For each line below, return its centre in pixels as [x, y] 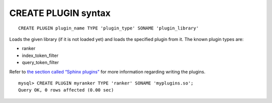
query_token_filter [40, 62]
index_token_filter [40, 55]
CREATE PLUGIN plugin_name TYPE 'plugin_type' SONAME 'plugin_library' [109, 28]
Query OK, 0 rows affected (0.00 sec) [66, 90]
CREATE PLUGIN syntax [60, 13]
